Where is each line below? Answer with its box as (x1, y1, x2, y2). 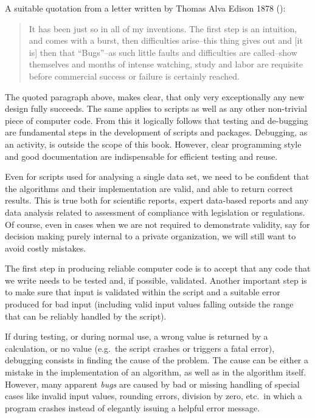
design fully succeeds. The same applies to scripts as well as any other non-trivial (5, 102, 307, 115)
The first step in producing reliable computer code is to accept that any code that (5, 262, 311, 275)
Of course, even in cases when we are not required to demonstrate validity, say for (5, 218, 310, 230)
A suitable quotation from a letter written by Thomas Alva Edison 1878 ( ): (5, 2, 286, 14)
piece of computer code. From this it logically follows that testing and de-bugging (5, 114, 308, 126)
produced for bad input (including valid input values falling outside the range (5, 298, 294, 310)
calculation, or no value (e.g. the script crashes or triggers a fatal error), (5, 341, 275, 354)
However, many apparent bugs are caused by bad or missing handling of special (5, 377, 300, 390)
